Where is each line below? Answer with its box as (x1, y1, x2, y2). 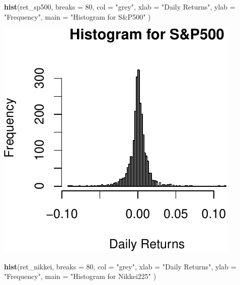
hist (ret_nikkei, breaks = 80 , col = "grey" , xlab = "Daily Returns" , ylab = (4, 261, 236, 271)
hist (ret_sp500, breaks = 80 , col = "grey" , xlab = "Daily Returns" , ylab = (4, 2, 235, 12)
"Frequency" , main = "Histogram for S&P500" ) (4, 11, 151, 22)
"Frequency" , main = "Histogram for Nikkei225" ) (4, 271, 156, 281)
